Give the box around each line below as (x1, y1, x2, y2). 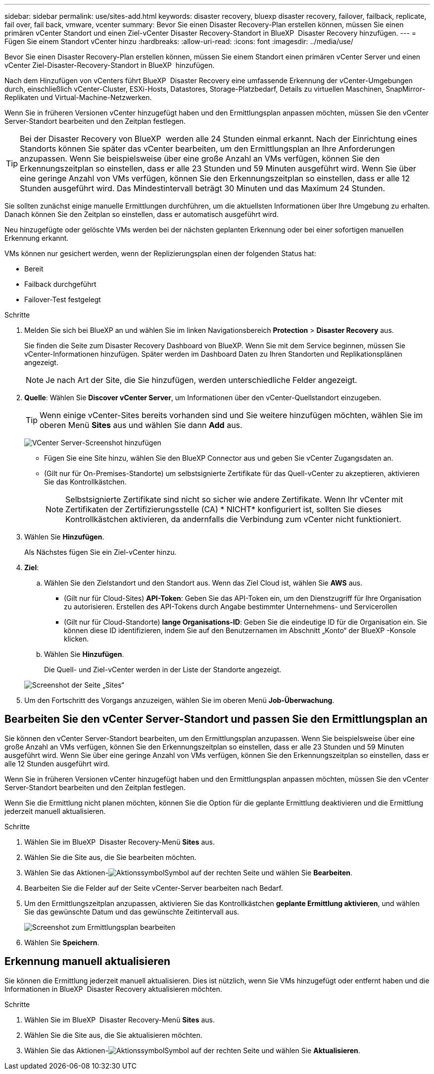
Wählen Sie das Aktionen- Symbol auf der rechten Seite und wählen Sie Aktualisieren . (24, 1046, 360, 1055)
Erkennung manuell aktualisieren (4, 955, 171, 968)
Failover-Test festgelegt (24, 295, 101, 304)
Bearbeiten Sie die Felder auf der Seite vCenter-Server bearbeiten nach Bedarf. (24, 883, 283, 892)
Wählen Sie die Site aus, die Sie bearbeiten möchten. (24, 853, 196, 861)
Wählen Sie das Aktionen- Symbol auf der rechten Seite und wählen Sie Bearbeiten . (24, 868, 353, 877)
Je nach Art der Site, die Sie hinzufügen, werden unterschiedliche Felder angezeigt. (46, 375, 357, 385)
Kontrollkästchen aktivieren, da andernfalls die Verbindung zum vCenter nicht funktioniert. (65, 514, 401, 524)
